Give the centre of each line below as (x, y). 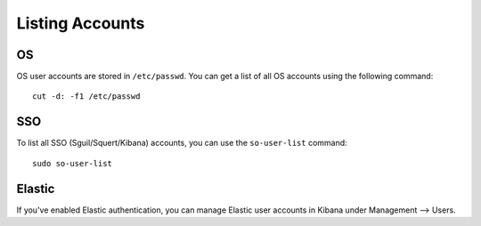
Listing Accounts (81, 23)
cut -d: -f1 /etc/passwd (86, 97)
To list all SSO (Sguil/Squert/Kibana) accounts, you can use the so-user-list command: (182, 143)
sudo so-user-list (73, 163)
